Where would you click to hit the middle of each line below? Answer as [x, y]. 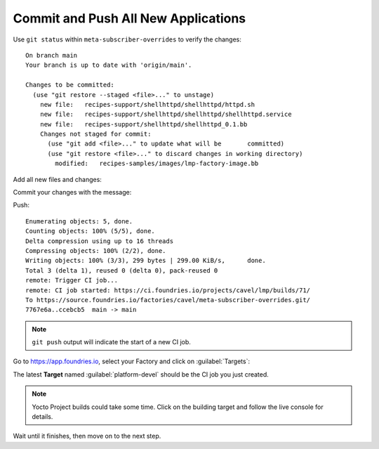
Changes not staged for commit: [95, 134]
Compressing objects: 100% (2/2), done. [96, 250]
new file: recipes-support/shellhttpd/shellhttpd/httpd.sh [147, 104]
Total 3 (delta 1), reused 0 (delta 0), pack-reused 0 [122, 270]
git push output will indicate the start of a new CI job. [111, 342]
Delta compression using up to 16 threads [100, 241]
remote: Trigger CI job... [72, 280]
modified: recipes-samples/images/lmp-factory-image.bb [157, 164]
